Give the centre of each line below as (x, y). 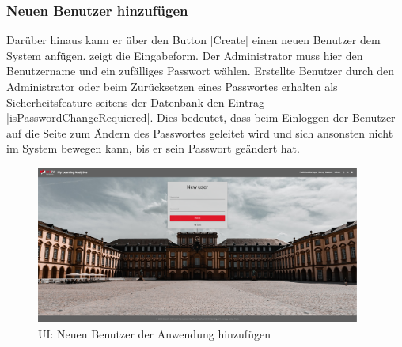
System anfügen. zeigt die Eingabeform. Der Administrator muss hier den (185, 55)
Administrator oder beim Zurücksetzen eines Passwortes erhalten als (172, 86)
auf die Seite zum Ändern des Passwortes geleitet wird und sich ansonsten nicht (200, 132)
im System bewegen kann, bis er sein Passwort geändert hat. (153, 148)
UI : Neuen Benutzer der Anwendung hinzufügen (154, 333)
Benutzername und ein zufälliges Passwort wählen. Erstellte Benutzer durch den (201, 71)
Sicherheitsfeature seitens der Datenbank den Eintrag (135, 102)
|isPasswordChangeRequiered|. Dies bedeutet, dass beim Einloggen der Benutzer (201, 117)
